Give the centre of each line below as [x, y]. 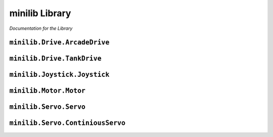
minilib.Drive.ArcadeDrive [59, 42]
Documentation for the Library [41, 28]
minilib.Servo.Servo [48, 107]
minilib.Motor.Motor [48, 91]
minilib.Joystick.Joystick [59, 75]
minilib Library [40, 13]
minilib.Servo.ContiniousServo [67, 123]
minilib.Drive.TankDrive [55, 59]
